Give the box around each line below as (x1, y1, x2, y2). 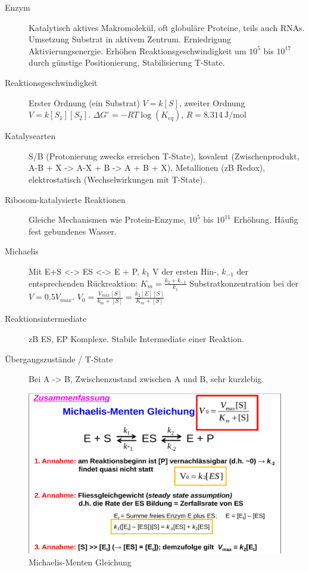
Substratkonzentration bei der (189, 276, 299, 289)
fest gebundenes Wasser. (29, 225, 117, 237)
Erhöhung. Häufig (233, 213, 298, 226)
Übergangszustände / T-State (5, 352, 113, 365)
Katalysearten (5, 130, 56, 142)
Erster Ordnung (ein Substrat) (29, 96, 140, 109)
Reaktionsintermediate (5, 312, 87, 325)
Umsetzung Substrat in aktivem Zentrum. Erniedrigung (29, 33, 232, 45)
